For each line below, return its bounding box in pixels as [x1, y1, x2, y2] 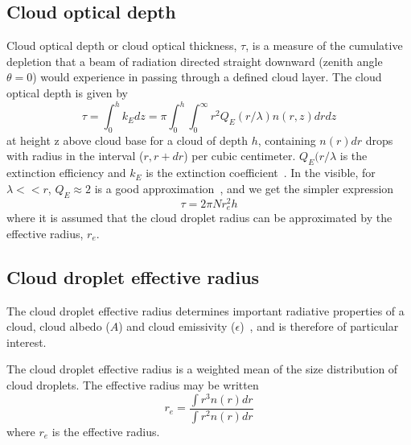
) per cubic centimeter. [183, 147, 296, 164]
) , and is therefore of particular [240, 318, 399, 335]
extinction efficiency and [6, 164, 126, 181]
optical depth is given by [6, 84, 128, 101]
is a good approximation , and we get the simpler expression [94, 179, 394, 196]
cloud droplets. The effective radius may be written [6, 376, 259, 393]
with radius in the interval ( [6, 147, 144, 164]
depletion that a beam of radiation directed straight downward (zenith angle [6, 52, 383, 69]
